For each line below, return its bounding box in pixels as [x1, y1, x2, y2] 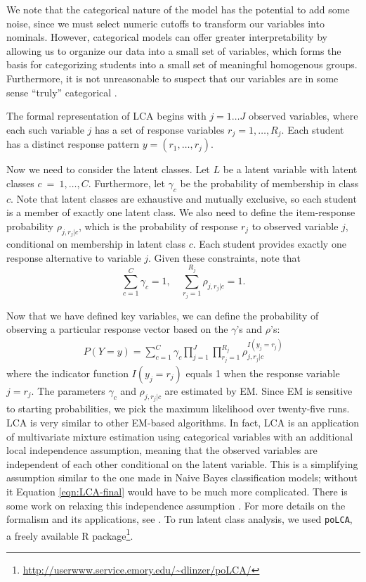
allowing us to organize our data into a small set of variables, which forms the [6, 43, 341, 58]
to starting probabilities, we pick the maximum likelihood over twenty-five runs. [6, 401, 350, 416]
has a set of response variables [95, 122, 225, 137]
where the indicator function [6, 365, 129, 380]
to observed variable [251, 218, 339, 233]
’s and [236, 322, 263, 336]
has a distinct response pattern [6, 137, 139, 151]
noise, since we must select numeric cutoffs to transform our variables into [6, 15, 325, 30]
